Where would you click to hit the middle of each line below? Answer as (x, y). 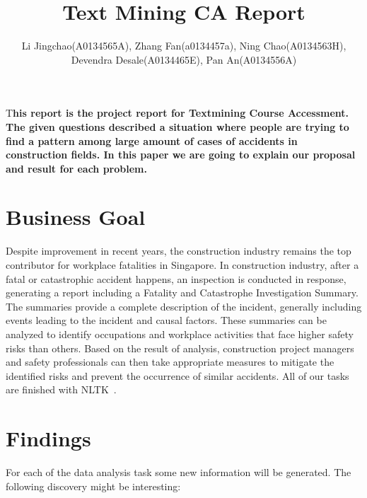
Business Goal (76, 217)
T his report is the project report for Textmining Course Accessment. (177, 113)
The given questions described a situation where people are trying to (177, 126)
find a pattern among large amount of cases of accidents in (152, 140)
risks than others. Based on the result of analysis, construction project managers (180, 348)
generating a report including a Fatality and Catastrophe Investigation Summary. (182, 293)
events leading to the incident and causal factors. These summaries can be (166, 320)
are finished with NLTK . (61, 389)
